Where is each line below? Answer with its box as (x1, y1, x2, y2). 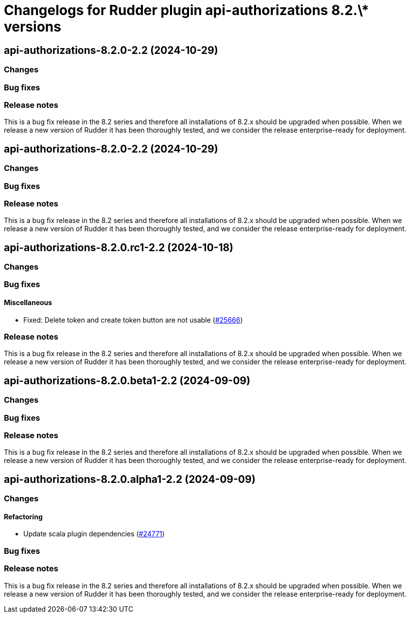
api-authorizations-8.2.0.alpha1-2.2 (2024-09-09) (4, 473, 256, 485)
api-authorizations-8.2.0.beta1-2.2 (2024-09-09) (4, 374, 251, 387)
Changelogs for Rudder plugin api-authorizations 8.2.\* (4, 2, 369, 18)
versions (4, 18, 61, 35)
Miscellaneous (4, 298, 52, 307)
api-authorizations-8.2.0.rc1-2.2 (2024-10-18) (4, 241, 234, 254)
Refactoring (4, 512, 43, 521)
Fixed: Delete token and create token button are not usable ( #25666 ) (23, 315, 243, 324)
